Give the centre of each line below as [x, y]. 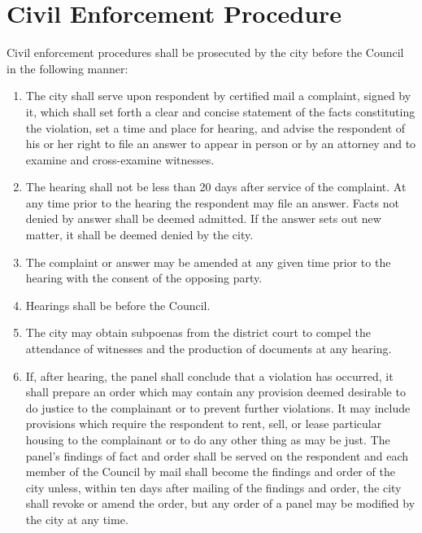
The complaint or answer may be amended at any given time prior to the [208, 262]
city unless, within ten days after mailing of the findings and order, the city [213, 487]
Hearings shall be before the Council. [118, 305]
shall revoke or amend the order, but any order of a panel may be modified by [220, 503]
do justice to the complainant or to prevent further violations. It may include [218, 407]
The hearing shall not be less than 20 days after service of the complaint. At [216, 187]
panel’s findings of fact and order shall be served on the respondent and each [217, 455]
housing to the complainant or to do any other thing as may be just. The [208, 439]
